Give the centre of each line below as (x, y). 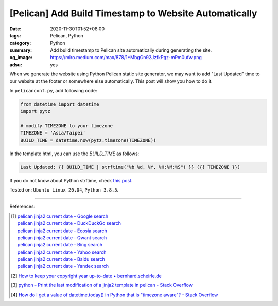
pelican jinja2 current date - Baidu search (61, 259)
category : (20, 43)
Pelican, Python (67, 35)
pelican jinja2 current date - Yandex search (63, 266)
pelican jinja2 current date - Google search (63, 216)
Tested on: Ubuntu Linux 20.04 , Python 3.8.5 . (64, 189)
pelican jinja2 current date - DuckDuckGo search (69, 223)
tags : (15, 35)
